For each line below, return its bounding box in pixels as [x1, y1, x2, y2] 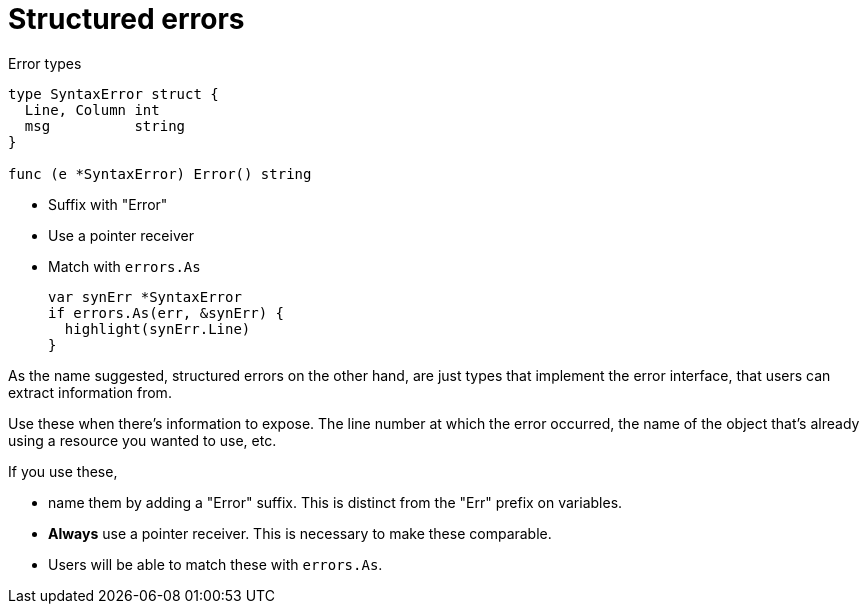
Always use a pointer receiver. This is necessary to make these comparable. [48, 524, 552, 542]
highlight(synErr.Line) [64, 320, 251, 337]
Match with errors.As [48, 257, 201, 275]
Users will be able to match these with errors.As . [48, 555, 383, 573]
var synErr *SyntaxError [48, 288, 242, 305]
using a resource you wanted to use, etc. [8, 431, 277, 449]
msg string [24, 117, 186, 134]
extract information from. [8, 383, 172, 401]
